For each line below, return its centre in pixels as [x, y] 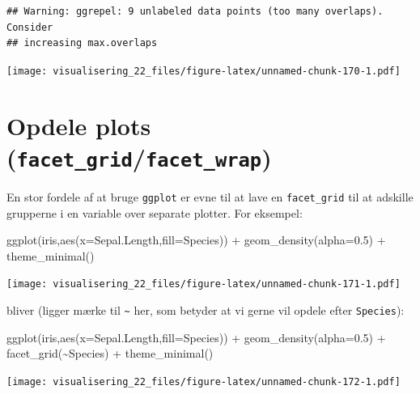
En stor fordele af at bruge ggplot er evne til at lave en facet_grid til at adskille [210, 196]
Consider [30, 27]
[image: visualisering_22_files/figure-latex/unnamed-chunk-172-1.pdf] [204, 381]
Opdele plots [79, 125]
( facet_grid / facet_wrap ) [139, 157]
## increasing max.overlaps [82, 43]
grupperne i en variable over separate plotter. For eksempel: [155, 212]
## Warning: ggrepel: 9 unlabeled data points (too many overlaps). [195, 11]
